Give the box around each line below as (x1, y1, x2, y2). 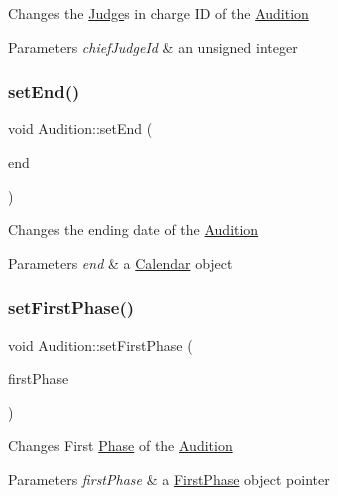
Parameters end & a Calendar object (8, 252, 233, 273)
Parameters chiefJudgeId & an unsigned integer (8, 36, 298, 57)
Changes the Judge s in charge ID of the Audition (8, 3, 309, 23)
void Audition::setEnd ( (8, 118, 153, 139)
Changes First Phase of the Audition (8, 435, 233, 456)
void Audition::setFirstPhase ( (8, 334, 193, 355)
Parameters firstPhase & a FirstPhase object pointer (8, 468, 330, 489)
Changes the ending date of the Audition (8, 219, 259, 240)
